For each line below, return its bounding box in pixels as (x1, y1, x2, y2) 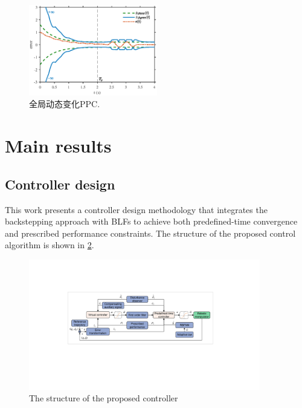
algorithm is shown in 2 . (5, 239, 94, 251)
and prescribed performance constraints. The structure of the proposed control (5, 226, 296, 239)
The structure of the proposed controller (29, 392, 178, 404)
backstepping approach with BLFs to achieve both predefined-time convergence (5, 215, 298, 228)
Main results (5, 133, 112, 158)
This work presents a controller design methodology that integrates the (5, 203, 268, 216)
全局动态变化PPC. (29, 97, 100, 110)
